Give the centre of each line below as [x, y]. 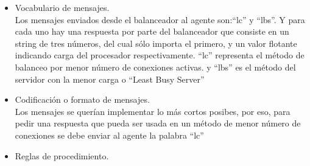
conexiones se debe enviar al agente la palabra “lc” [109, 135]
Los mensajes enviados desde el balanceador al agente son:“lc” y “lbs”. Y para [160, 19]
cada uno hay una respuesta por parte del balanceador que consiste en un [152, 31]
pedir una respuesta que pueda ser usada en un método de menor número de [158, 123]
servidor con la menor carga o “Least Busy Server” [110, 79]
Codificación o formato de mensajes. [82, 99]
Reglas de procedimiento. [62, 155]
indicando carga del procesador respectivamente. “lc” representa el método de [160, 55]
